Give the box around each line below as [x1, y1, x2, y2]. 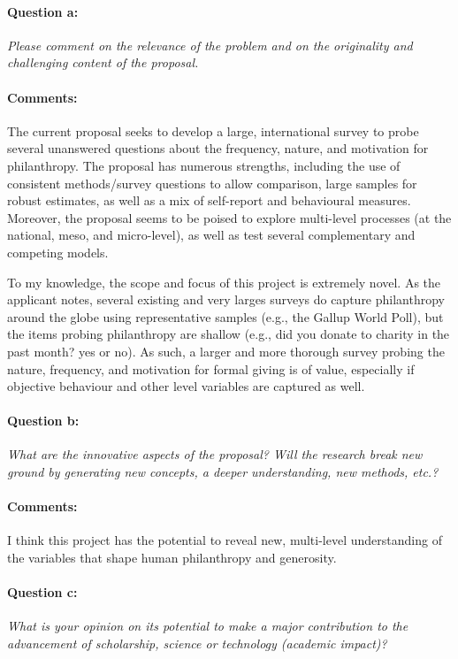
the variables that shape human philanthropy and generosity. [7, 548, 337, 567]
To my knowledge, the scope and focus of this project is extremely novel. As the [7, 272, 441, 291]
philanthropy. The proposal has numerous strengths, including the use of [7, 156, 401, 174]
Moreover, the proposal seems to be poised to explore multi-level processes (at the [7, 208, 452, 226]
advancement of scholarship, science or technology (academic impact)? [7, 634, 387, 653]
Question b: [7, 411, 80, 430]
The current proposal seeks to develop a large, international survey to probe [7, 121, 419, 140]
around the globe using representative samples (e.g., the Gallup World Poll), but [7, 307, 444, 326]
